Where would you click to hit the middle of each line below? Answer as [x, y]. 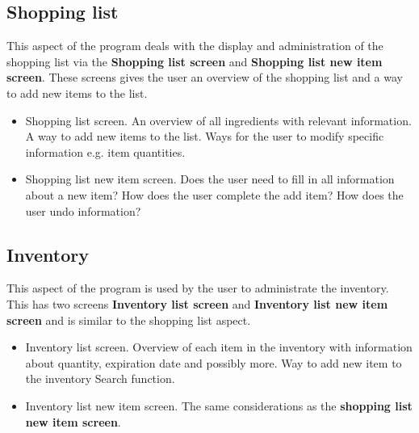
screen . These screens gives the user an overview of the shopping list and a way [205, 77]
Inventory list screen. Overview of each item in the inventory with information [219, 347]
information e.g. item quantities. [105, 151]
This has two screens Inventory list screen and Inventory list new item [197, 303]
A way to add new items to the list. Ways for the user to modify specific [205, 136]
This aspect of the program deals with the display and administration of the [195, 46]
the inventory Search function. [100, 378]
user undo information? [83, 210]
